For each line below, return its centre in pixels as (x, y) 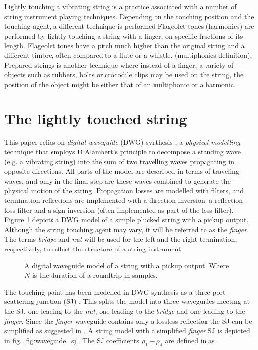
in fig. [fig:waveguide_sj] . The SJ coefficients (72, 340)
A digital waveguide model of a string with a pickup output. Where (127, 265)
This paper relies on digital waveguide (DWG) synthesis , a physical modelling (122, 142)
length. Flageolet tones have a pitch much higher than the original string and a (125, 45)
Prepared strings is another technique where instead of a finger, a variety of (119, 65)
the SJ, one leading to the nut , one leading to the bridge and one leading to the (125, 311)
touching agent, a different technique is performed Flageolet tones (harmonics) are (129, 26)
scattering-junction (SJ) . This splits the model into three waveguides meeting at (127, 301)
